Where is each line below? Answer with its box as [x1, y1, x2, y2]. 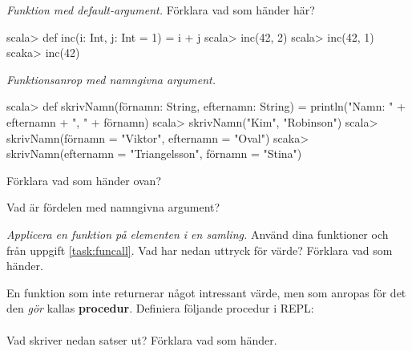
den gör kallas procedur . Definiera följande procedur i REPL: [6, 300, 314, 317]
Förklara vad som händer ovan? [6, 171, 161, 188]
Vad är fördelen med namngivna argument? [6, 199, 220, 216]
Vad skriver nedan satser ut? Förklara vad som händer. [6, 331, 277, 348]
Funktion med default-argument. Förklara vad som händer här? [6, 2, 315, 18]
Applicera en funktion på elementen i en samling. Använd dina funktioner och [6, 225, 389, 242]
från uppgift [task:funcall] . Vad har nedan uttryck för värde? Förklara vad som [6, 241, 393, 258]
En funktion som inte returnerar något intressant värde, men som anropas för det [6, 284, 406, 301]
